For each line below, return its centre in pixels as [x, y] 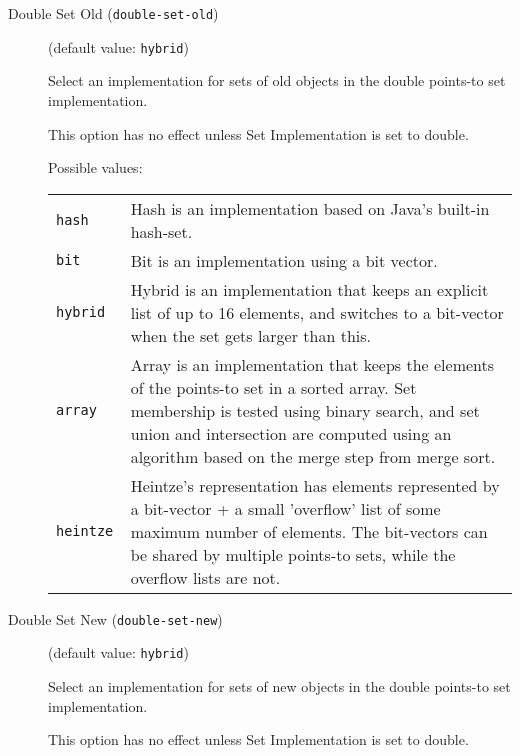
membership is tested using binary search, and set [305, 410]
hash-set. [161, 231]
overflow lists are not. [205, 577]
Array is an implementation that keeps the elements [312, 364]
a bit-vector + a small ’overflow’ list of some [285, 508]
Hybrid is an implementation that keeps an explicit [309, 289]
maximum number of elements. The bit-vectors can [309, 531]
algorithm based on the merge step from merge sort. [313, 456]
